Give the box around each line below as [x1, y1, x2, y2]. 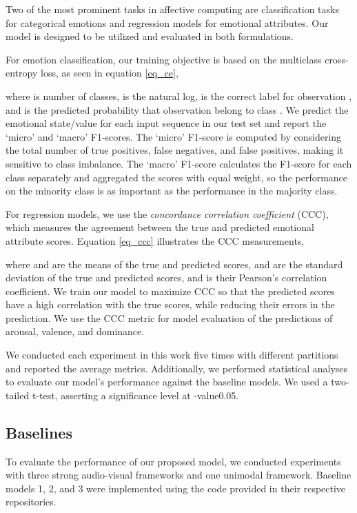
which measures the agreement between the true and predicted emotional [6, 220, 314, 234]
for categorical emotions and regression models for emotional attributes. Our [6, 15, 329, 30]
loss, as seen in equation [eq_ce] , [40, 66, 178, 80]
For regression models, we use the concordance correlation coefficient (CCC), [6, 206, 329, 221]
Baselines [6, 421, 72, 443]
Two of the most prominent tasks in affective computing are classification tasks [6, 2, 339, 16]
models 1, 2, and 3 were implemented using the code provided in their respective [6, 481, 346, 495]
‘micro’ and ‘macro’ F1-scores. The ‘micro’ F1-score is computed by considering [6, 129, 342, 143]
